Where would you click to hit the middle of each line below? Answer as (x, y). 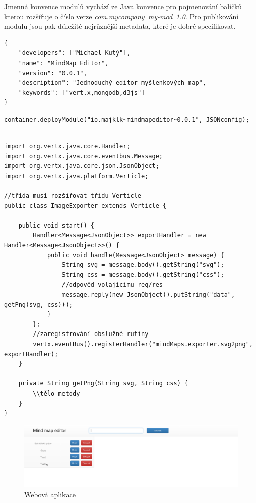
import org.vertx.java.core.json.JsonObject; (82, 166)
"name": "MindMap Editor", (63, 63)
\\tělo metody (56, 393)
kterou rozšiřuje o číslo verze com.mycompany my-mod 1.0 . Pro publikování (121, 16)
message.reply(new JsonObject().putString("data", (148, 295)
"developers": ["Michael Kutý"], (74, 53)
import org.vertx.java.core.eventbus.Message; (83, 156)
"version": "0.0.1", (53, 73)
